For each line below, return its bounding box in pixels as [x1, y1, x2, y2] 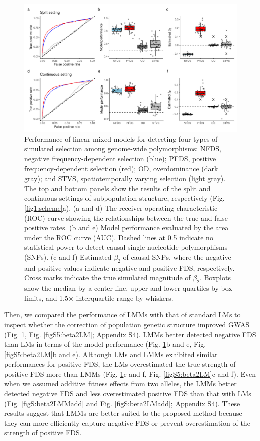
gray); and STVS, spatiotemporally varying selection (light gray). [24, 173, 226, 184]
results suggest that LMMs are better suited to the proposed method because [4, 408, 242, 418]
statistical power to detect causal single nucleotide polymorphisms [24, 242, 228, 252]
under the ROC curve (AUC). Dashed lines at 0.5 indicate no [24, 232, 213, 242]
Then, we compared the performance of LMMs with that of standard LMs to [4, 309, 241, 320]
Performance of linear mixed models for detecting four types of [24, 133, 218, 144]
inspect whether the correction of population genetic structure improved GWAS [4, 319, 250, 329]
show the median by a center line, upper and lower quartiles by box [24, 283, 232, 293]
